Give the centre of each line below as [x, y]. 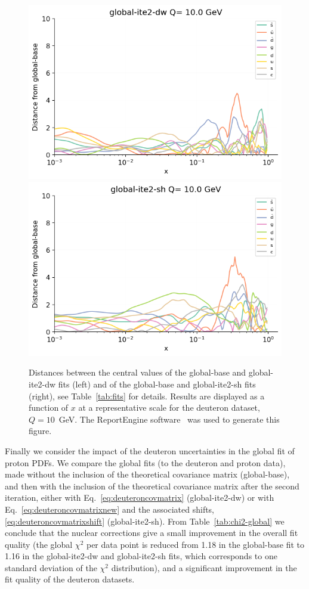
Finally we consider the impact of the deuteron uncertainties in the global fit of [150, 450]
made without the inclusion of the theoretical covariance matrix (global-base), [147, 474]
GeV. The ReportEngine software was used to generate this [169, 419]
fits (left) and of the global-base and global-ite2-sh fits [157, 384]
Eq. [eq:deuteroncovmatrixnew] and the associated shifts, [110, 509]
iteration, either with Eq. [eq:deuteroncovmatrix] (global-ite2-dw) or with [140, 497]
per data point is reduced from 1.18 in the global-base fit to [195, 544]
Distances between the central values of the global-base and [137, 372]
